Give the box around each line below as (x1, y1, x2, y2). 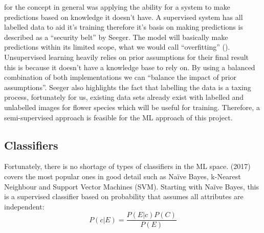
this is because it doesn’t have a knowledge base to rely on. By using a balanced (4, 61, 255, 72)
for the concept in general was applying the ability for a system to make (4, 2, 230, 12)
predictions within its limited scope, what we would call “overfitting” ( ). (4, 41, 230, 52)
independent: (4, 201, 45, 211)
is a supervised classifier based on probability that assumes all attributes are (4, 191, 244, 202)
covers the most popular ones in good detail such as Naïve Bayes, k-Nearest (4, 171, 241, 181)
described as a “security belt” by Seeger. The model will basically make (4, 31, 228, 42)
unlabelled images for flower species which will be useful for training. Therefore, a (4, 101, 260, 112)
